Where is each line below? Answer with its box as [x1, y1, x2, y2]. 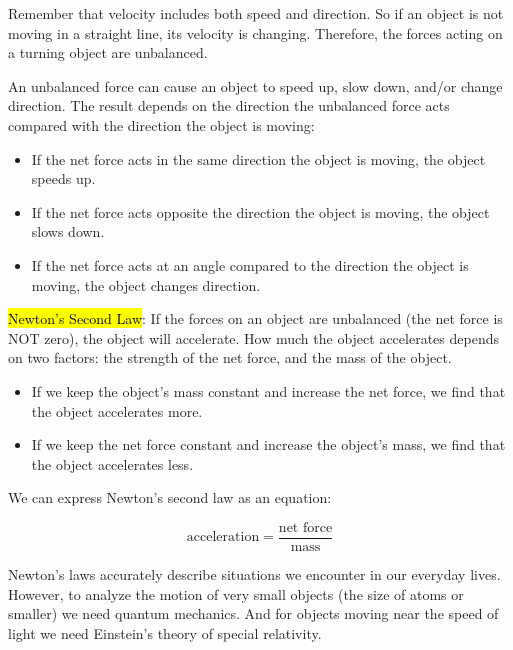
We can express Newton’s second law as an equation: [8, 487, 332, 508]
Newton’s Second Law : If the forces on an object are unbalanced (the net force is [8, 308, 503, 329]
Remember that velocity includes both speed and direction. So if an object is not [8, 3, 504, 23]
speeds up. [31, 168, 96, 189]
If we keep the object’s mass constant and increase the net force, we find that [31, 380, 506, 401]
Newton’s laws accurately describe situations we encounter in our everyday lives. [8, 563, 501, 584]
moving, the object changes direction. [31, 274, 261, 295]
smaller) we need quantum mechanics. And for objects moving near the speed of [8, 603, 499, 624]
